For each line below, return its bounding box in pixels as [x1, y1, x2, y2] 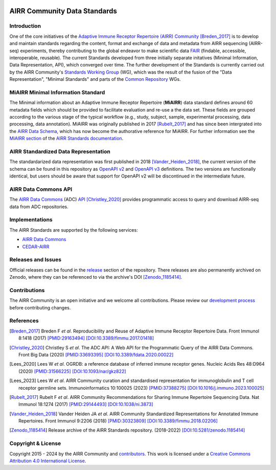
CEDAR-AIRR [22, 243, 50, 250]
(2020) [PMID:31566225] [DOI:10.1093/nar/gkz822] [18, 368, 126, 374]
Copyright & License [9, 440, 61, 447]
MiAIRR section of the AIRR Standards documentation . [9, 136, 124, 142]
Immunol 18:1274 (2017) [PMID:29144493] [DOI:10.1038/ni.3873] [18, 401, 153, 408]
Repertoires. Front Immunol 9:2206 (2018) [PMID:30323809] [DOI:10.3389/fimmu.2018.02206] [18, 418, 218, 424]
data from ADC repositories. [9, 204, 68, 210]
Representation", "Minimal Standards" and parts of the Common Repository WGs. [9, 76, 181, 82]
